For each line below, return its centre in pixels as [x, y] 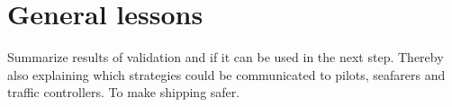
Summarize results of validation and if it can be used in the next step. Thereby [226, 57]
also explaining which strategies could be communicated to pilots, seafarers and [226, 74]
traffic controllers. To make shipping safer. [124, 92]
